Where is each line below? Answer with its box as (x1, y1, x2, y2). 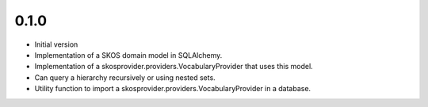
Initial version (34, 40, 78, 49)
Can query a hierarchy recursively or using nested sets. (34, 72, 216, 82)
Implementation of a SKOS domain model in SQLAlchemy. (34, 50, 223, 59)
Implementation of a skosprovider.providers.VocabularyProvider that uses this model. (34, 62, 313, 71)
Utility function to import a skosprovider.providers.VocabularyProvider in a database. (34, 84, 311, 94)
